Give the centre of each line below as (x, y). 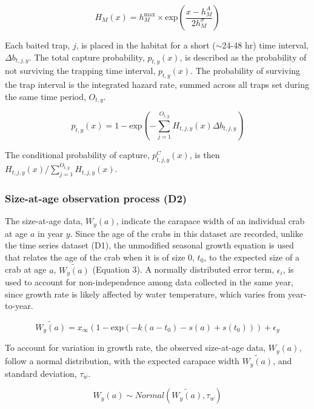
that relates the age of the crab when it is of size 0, (100, 257)
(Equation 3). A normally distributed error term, (183, 269)
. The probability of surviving (246, 71)
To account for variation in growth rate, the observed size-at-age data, (135, 347)
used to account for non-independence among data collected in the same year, (149, 281)
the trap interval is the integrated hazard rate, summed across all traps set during (157, 85)
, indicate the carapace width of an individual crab (210, 221)
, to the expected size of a (252, 257)
